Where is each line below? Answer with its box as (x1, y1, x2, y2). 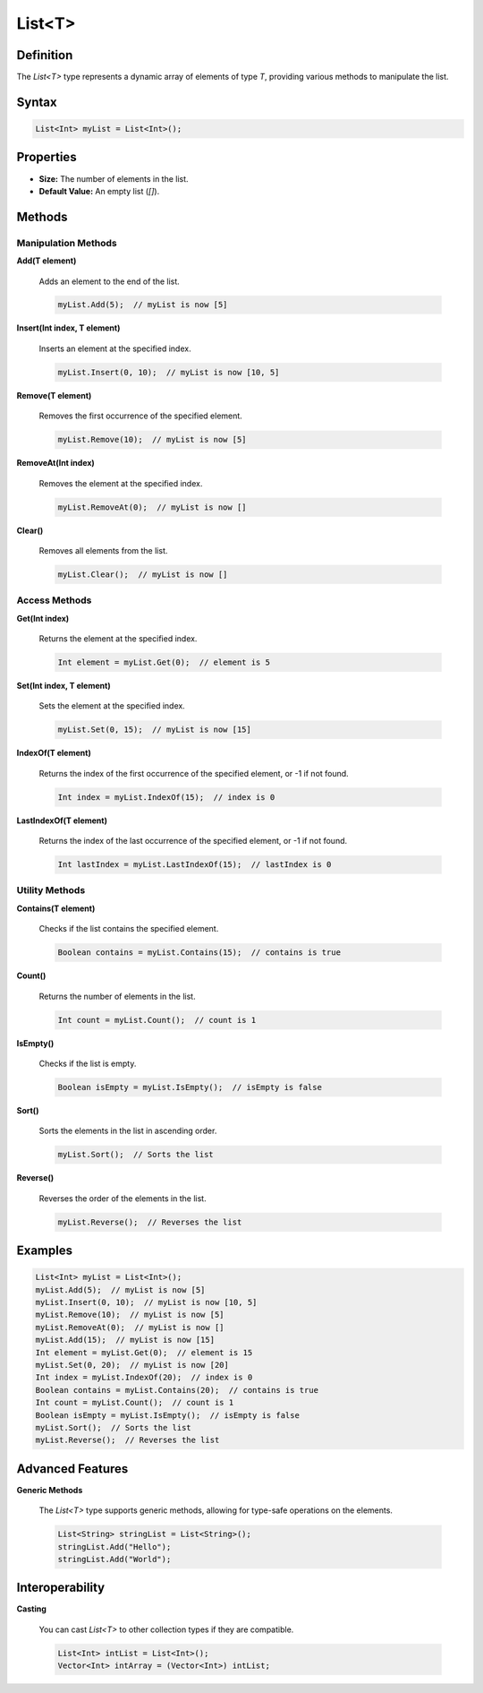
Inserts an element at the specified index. (38, 343, 191, 354)
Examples (16, 1243, 73, 1259)
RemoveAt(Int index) (16, 458, 96, 468)
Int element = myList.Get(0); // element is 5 (57, 657, 270, 667)
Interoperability (16, 1580, 106, 1595)
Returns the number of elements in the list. (38, 991, 196, 1001)
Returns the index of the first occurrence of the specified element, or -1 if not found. (38, 768, 349, 778)
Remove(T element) (16, 390, 92, 400)
